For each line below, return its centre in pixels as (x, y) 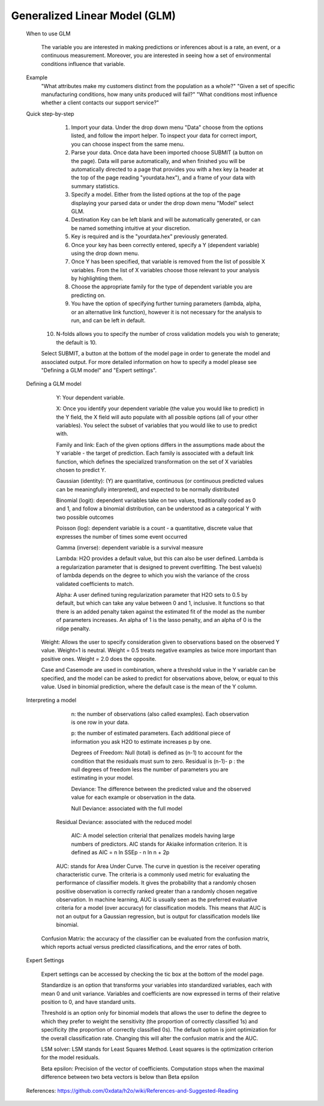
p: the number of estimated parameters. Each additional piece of (151, 733)
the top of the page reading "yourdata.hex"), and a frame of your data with (163, 178)
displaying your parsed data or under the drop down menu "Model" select (162, 203)
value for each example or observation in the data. (133, 797)
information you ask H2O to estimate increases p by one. (141, 741)
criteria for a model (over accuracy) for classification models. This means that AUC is (161, 908)
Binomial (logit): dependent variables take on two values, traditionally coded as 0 (156, 500)
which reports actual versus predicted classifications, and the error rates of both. (141, 947)
